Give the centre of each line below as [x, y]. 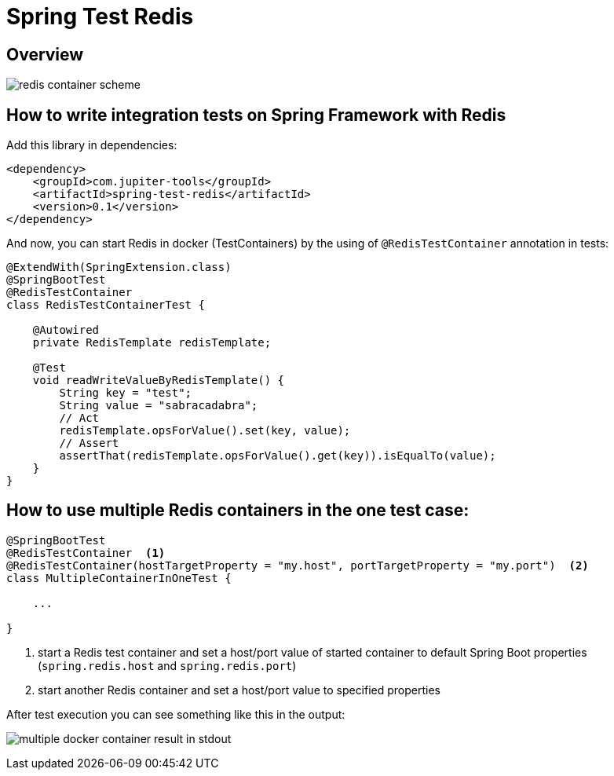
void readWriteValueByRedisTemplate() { [159, 381]
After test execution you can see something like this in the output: [176, 714]
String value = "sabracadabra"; [159, 406]
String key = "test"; [126, 393]
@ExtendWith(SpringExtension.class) [119, 267]
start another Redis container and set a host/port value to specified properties [239, 690]
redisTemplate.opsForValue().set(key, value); [205, 431]
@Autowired [66, 330]
